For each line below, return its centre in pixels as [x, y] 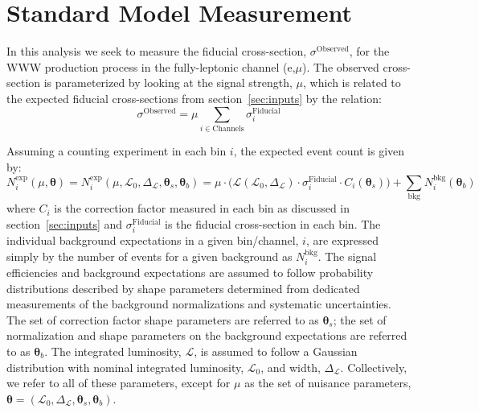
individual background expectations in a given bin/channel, [153, 240]
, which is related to [352, 83]
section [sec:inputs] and [65, 223]
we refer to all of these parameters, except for [119, 383]
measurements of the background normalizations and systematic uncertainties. [199, 304]
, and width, [291, 367]
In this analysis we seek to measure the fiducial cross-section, [157, 51]
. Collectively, [374, 367]
